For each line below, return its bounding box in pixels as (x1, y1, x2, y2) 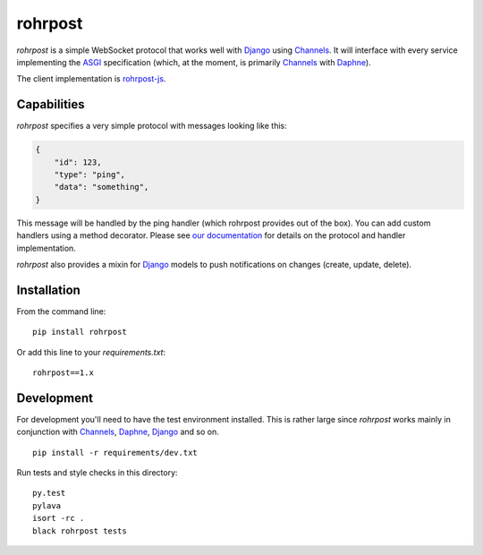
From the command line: (16, 305, 106, 317)
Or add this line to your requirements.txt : (16, 346, 165, 357)
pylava (32, 500, 62, 510)
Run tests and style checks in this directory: (16, 467, 178, 478)
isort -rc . (32, 513, 85, 524)
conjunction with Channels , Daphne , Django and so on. (16, 426, 219, 438)
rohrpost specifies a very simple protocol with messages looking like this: (16, 121, 287, 132)
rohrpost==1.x (32, 368, 94, 378)
